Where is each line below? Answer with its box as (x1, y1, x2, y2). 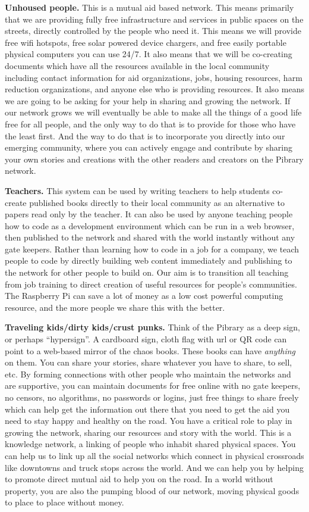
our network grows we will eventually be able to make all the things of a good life (5, 106, 302, 118)
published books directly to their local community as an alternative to (29, 196, 285, 208)
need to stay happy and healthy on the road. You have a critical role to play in (5, 414, 292, 427)
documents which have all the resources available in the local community (5, 59, 270, 71)
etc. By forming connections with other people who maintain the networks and (5, 367, 291, 380)
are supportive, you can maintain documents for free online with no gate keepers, (5, 379, 301, 392)
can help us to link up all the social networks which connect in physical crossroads (5, 449, 304, 461)
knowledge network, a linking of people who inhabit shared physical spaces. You (5, 438, 296, 450)
